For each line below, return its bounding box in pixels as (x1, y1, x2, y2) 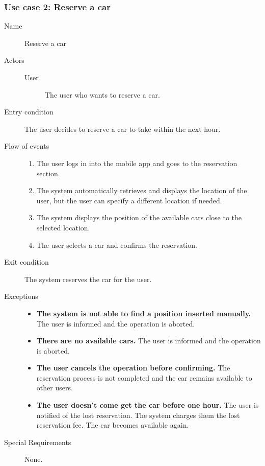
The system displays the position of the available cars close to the (36, 212, 242, 223)
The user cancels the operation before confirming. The (36, 362, 230, 373)
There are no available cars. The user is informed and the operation (36, 335, 261, 346)
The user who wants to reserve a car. (45, 89, 160, 100)
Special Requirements (4, 436, 71, 447)
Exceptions (4, 291, 38, 301)
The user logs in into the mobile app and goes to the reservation (36, 157, 237, 168)
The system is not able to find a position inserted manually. (36, 308, 251, 318)
